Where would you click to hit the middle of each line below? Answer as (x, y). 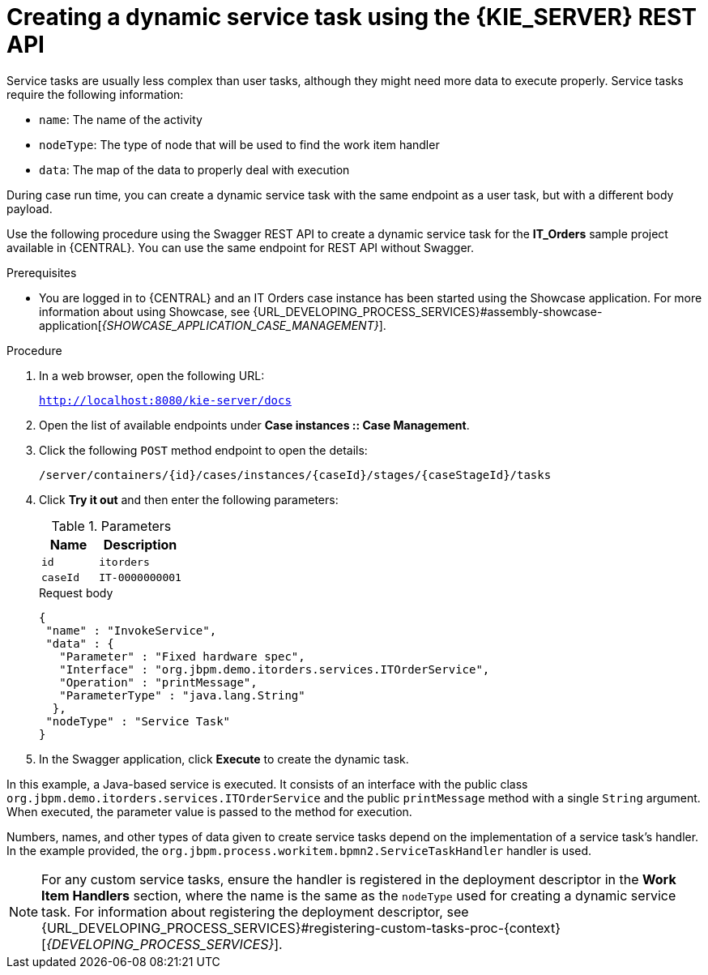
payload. (30, 208)
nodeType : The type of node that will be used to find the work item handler (239, 144)
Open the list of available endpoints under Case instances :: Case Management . (254, 425)
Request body (76, 592)
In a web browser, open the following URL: (152, 375)
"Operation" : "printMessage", (158, 682)
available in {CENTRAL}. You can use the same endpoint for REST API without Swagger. (241, 247)
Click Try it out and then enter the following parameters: (189, 499)
